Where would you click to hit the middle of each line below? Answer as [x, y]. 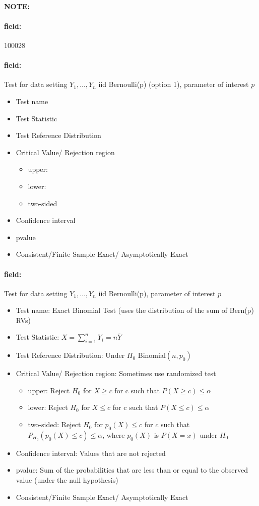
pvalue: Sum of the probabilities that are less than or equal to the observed [132, 470]
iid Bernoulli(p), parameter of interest [157, 293]
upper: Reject [49, 390]
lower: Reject [48, 407]
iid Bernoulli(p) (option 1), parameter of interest [174, 84]
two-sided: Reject [54, 424]
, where [114, 434]
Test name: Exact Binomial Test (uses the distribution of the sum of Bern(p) [135, 310]
